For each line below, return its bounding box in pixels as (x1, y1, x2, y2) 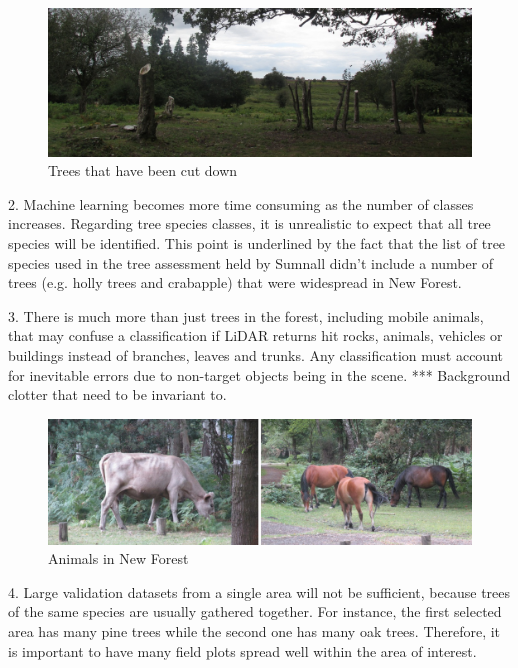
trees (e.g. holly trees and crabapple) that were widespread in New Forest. (8, 272, 462, 293)
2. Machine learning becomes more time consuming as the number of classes (8, 193, 474, 214)
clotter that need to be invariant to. (8, 384, 227, 405)
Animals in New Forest (48, 548, 189, 569)
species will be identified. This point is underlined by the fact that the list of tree (8, 233, 506, 254)
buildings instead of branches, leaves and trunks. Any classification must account (8, 344, 503, 365)
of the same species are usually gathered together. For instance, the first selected (8, 601, 502, 622)
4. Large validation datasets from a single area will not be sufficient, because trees (8, 581, 511, 602)
